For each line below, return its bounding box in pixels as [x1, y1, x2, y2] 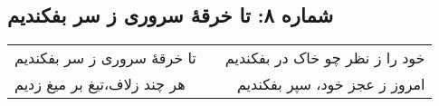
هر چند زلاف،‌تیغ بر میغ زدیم [14, 73, 186, 95]
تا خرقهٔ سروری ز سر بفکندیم [14, 47, 196, 69]
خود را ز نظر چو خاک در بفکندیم [224, 47, 425, 69]
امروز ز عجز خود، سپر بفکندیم [236, 73, 425, 95]
